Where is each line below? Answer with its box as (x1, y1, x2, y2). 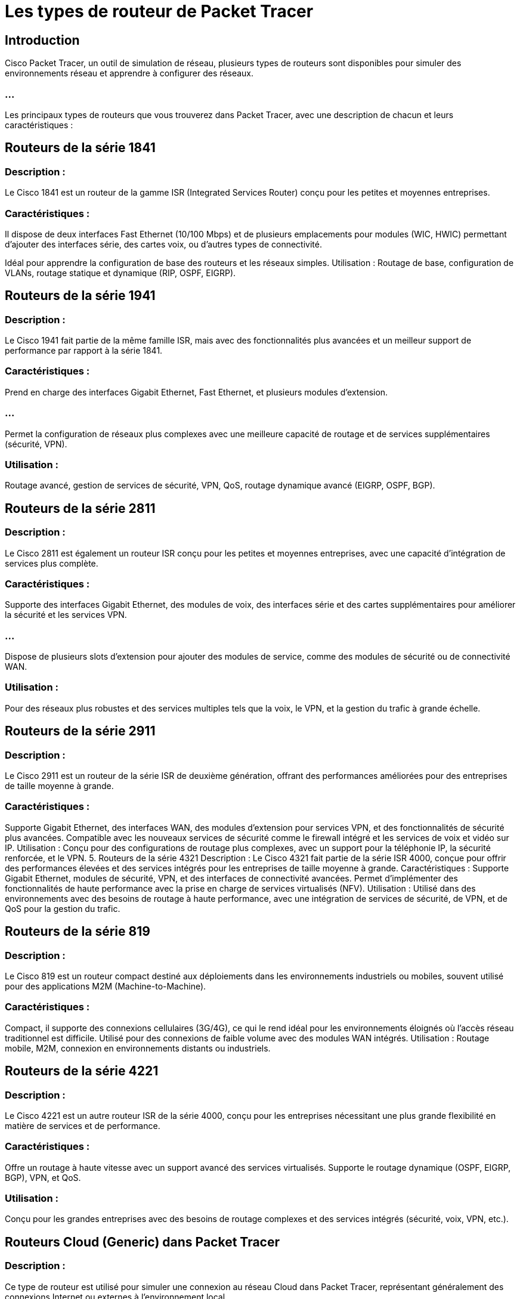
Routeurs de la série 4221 (5, 1063, 159, 1079)
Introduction (5, 32, 80, 48)
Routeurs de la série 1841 (5, 140, 156, 156)
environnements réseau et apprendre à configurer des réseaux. (5, 68, 253, 79)
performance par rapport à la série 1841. (5, 345, 163, 356)
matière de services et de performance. (5, 1120, 160, 1131)
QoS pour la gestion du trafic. (5, 903, 120, 914)
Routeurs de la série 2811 (5, 500, 156, 516)
